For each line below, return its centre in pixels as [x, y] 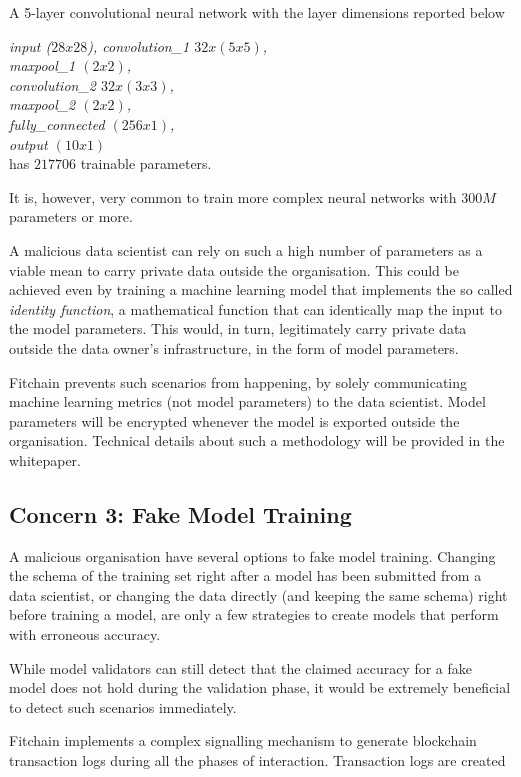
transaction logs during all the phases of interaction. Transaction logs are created [257, 760]
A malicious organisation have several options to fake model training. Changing [252, 555]
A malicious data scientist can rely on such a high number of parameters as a [246, 249]
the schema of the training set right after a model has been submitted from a [245, 575]
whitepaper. [45, 459]
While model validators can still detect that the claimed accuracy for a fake [241, 667]
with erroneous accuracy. [85, 634]
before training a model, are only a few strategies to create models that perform [254, 614]
